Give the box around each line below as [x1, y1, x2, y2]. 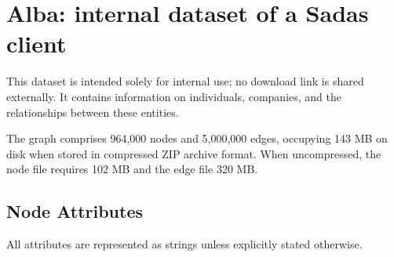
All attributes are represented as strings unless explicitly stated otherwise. [6, 236, 363, 252]
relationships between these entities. [6, 103, 179, 120]
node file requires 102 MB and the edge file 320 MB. [6, 161, 258, 177]
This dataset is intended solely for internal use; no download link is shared [6, 73, 364, 89]
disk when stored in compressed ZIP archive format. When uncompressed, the [6, 145, 381, 161]
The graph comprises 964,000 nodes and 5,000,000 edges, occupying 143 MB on [6, 130, 388, 147]
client [6, 27, 67, 60]
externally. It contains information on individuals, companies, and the [6, 88, 341, 104]
